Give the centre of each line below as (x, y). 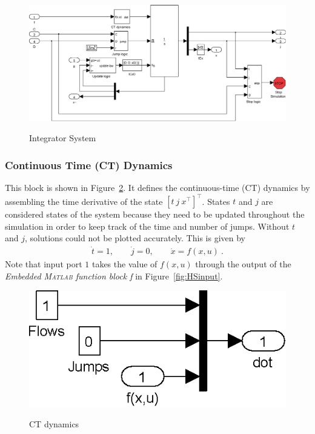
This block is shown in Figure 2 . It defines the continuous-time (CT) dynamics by (157, 188)
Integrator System (63, 138)
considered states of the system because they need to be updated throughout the (155, 214)
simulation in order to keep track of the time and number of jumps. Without (147, 226)
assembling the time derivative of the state (84, 201)
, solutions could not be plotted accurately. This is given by (135, 238)
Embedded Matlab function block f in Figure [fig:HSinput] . (114, 275)
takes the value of (124, 264)
